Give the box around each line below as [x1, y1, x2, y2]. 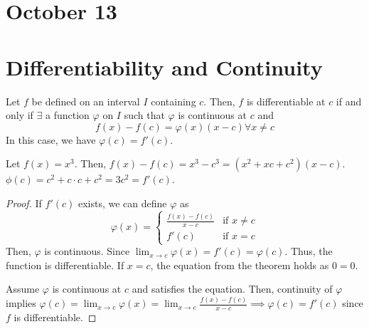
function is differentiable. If [6, 257, 124, 272]
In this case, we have [6, 132, 96, 147]
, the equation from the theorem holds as [150, 257, 329, 272]
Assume [6, 281, 40, 296]
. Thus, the [284, 244, 333, 258]
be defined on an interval [31, 93, 140, 108]
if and [336, 93, 362, 108]
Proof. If [6, 195, 42, 210]
